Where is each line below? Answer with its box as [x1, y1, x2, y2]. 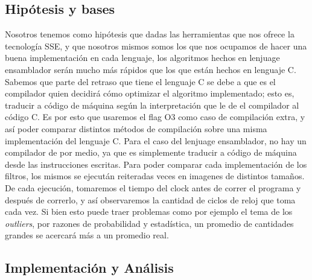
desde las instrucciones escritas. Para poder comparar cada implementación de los [5, 157, 307, 170]
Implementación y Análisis [5, 258, 174, 277]
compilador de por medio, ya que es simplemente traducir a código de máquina [5, 146, 297, 159]
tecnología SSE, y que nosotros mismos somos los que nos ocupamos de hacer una [5, 39, 307, 52]
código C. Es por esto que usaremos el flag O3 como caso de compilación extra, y [5, 110, 305, 123]
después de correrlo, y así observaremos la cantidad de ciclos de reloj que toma [5, 193, 296, 206]
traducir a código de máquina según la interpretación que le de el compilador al [5, 98, 299, 111]
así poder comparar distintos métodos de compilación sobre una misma [5, 122, 267, 135]
